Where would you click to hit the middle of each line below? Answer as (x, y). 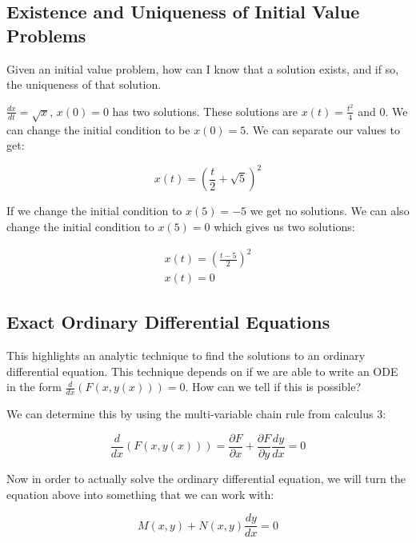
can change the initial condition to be (98, 129)
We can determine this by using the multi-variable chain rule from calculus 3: (196, 414)
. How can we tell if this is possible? (273, 387)
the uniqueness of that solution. (84, 84)
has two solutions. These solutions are (205, 111)
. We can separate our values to (323, 129)
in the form (34, 387)
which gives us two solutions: (284, 226)
